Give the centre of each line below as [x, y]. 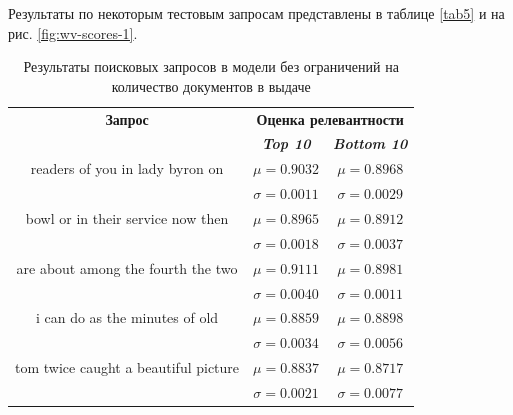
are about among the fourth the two [127, 267]
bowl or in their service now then [127, 218]
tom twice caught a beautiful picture [127, 367]
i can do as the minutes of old [127, 317]
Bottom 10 [370, 143]
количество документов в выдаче [211, 85]
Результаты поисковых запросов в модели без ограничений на [211, 66]
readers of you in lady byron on [127, 168]
